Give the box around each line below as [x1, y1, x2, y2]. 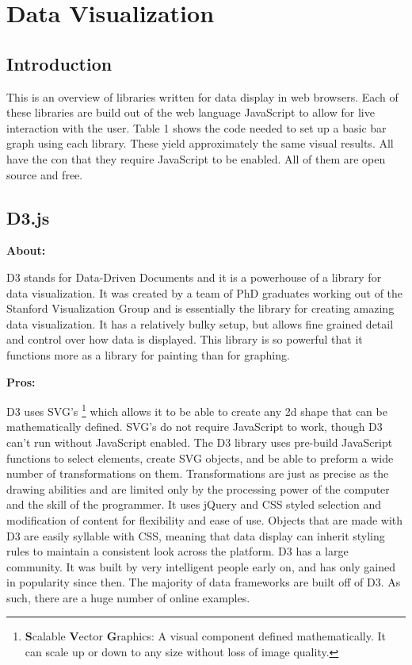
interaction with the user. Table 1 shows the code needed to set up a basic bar [6, 119, 387, 136]
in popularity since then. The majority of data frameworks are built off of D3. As [6, 574, 401, 590]
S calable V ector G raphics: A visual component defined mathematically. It [25, 628, 386, 644]
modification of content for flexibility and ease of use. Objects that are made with [6, 511, 403, 528]
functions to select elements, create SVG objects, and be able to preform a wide [6, 449, 394, 466]
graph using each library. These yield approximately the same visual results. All [6, 135, 394, 152]
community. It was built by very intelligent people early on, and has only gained [6, 558, 396, 575]
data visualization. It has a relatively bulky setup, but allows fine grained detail [6, 315, 394, 332]
